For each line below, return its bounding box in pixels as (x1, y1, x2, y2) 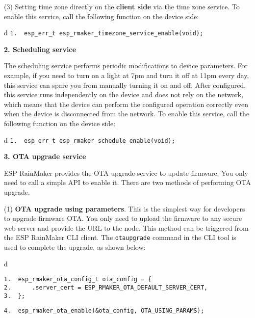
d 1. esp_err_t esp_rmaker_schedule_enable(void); (4, 134, 175, 145)
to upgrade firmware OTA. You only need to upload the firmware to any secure (4, 213, 242, 223)
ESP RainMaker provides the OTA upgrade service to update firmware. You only (4, 167, 249, 178)
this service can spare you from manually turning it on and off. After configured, (4, 79, 246, 90)
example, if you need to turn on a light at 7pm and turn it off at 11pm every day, (4, 70, 249, 80)
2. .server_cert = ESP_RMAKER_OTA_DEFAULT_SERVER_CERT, (4, 284, 208, 291)
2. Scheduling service (4, 44, 76, 54)
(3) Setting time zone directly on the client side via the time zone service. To (4, 1, 240, 11)
